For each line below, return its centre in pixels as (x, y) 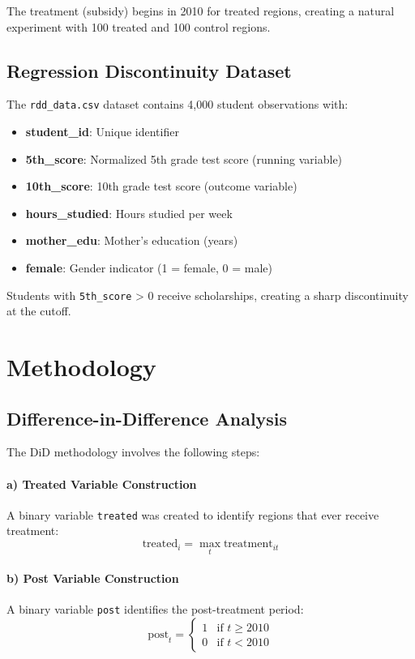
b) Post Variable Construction (93, 578)
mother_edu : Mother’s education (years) (132, 240)
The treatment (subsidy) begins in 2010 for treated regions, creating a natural (201, 11)
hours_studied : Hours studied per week (129, 213)
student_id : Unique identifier (102, 132)
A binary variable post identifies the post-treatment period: (155, 609)
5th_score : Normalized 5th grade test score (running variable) (184, 158)
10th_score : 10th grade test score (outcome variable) (161, 186)
